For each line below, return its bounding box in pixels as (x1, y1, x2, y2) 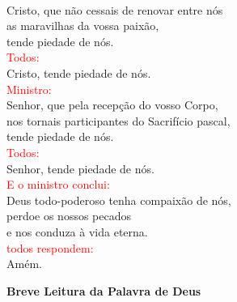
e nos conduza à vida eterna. (6, 223, 148, 240)
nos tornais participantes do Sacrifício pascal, (6, 112, 231, 129)
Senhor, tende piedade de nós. (6, 160, 154, 177)
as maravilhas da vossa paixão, (6, 17, 159, 34)
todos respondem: (6, 239, 94, 256)
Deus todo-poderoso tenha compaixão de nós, (6, 191, 231, 208)
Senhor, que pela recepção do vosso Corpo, (6, 96, 218, 113)
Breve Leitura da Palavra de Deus (6, 282, 201, 299)
